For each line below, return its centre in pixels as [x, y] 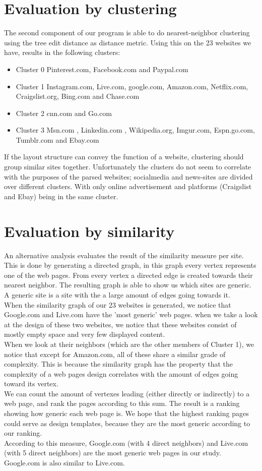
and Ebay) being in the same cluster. [61, 196]
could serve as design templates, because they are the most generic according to [127, 423]
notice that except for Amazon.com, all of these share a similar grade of [115, 354]
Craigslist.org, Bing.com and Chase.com [78, 96]
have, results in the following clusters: [62, 52]
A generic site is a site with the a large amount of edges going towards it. [117, 294]
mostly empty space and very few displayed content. [85, 334]
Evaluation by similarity [89, 231]
